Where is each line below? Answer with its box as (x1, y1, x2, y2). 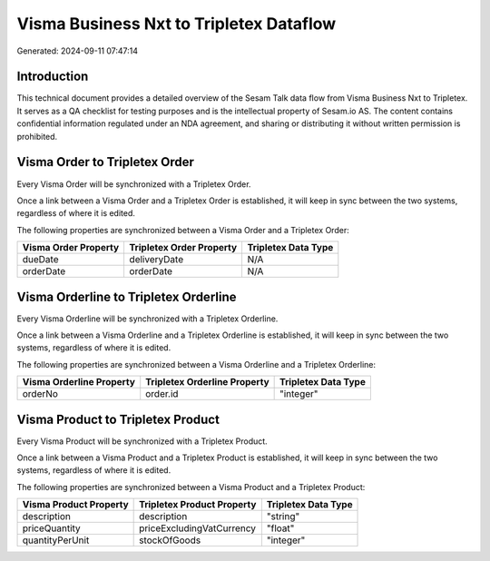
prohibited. (16, 131, 58, 142)
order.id (145, 388, 179, 400)
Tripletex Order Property (129, 241, 238, 254)
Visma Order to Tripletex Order (16, 154, 195, 170)
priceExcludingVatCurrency (139, 522, 257, 535)
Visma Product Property (22, 498, 129, 511)
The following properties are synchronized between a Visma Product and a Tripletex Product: (16, 481, 366, 492)
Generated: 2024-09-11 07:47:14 (16, 45, 139, 56)
